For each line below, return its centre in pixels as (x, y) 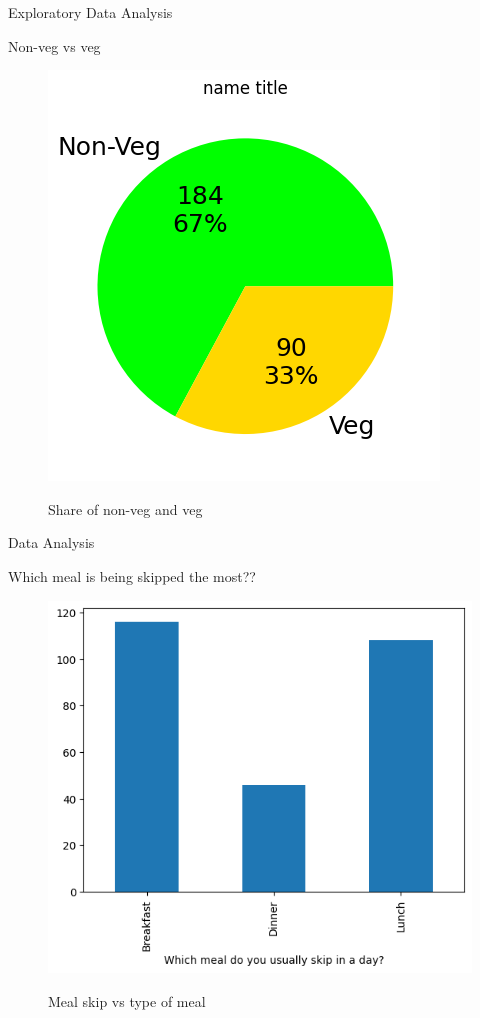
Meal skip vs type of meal (127, 1000)
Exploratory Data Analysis (90, 12)
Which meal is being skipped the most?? (132, 575)
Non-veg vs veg (54, 45)
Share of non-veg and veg (125, 508)
